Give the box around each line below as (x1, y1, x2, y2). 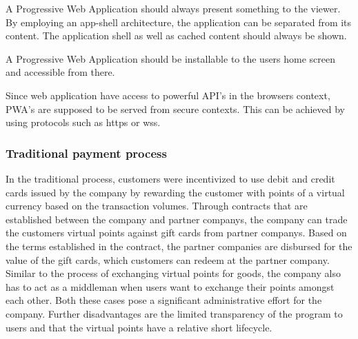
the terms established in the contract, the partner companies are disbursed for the (6, 238, 352, 253)
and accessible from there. (6, 65, 115, 79)
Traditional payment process (6, 144, 167, 161)
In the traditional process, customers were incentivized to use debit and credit (6, 171, 335, 185)
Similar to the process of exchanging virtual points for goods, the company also (6, 266, 341, 280)
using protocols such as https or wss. (6, 115, 161, 130)
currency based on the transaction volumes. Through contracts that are (6, 198, 308, 213)
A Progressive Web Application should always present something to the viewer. (6, 1, 341, 15)
